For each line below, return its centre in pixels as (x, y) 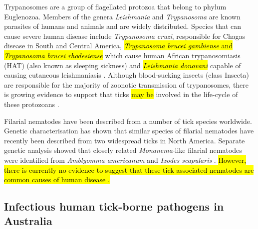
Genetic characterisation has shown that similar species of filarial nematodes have (129, 131)
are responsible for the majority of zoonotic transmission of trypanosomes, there (127, 84)
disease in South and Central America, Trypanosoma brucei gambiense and (119, 46)
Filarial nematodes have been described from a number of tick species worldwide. (128, 121)
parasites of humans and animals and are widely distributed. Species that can (123, 26)
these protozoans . (32, 104)
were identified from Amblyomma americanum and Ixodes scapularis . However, (125, 160)
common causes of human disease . (57, 179)
